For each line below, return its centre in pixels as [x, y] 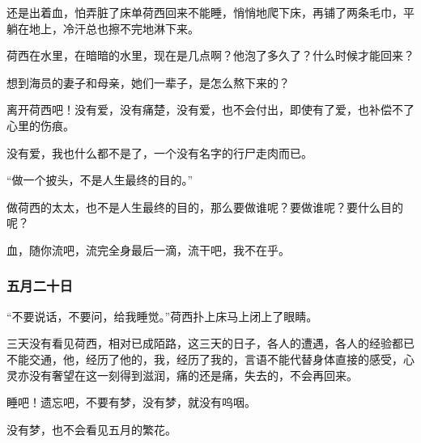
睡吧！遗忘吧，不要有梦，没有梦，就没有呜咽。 [131, 402]
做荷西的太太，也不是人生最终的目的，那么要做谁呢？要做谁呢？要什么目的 [205, 207]
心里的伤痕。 [40, 125]
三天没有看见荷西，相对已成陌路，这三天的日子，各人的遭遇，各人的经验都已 [210, 343]
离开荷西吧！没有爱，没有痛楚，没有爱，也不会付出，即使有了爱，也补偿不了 [210, 110]
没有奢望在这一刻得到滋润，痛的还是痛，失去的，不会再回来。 [193, 375]
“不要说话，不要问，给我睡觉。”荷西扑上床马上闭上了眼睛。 [162, 316]
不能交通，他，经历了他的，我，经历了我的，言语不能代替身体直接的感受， [205, 359]
